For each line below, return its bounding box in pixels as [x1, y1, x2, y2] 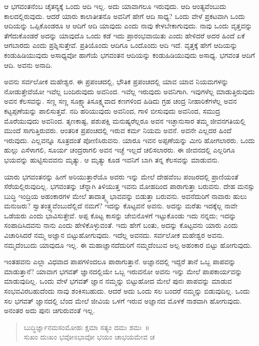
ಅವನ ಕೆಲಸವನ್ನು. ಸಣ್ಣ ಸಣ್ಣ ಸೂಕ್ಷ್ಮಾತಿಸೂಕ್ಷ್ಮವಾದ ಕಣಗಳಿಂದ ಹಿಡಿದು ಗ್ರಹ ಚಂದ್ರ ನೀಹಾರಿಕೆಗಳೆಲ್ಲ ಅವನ [4, 96, 237, 106]
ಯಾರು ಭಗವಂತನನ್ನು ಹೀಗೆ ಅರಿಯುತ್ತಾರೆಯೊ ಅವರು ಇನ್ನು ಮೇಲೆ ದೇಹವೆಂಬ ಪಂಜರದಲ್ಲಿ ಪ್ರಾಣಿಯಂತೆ [4, 171, 239, 181]
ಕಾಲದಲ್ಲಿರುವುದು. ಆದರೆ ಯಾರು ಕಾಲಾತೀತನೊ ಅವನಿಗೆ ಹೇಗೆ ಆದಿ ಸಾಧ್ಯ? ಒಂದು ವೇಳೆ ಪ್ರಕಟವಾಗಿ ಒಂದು [4, 10, 245, 21]
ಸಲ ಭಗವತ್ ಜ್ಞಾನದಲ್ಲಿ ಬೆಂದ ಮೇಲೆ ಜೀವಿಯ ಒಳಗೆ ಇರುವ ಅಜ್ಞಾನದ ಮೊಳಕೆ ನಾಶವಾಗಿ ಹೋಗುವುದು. [4, 295, 242, 306]
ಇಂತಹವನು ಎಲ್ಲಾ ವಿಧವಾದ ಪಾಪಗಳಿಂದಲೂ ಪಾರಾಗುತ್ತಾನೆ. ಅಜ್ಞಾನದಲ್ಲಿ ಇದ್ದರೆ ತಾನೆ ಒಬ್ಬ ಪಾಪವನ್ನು [4, 256, 236, 267]
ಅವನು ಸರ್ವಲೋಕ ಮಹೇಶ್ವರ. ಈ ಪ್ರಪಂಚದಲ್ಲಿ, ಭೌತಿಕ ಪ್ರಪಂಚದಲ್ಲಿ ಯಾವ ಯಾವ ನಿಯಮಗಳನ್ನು [4, 76, 229, 87]
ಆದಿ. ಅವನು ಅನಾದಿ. [4, 59, 52, 70]
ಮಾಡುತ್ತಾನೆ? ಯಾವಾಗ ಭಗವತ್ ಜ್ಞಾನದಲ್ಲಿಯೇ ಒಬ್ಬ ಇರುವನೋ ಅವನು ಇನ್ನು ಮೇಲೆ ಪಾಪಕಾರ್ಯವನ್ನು [4, 266, 243, 276]
